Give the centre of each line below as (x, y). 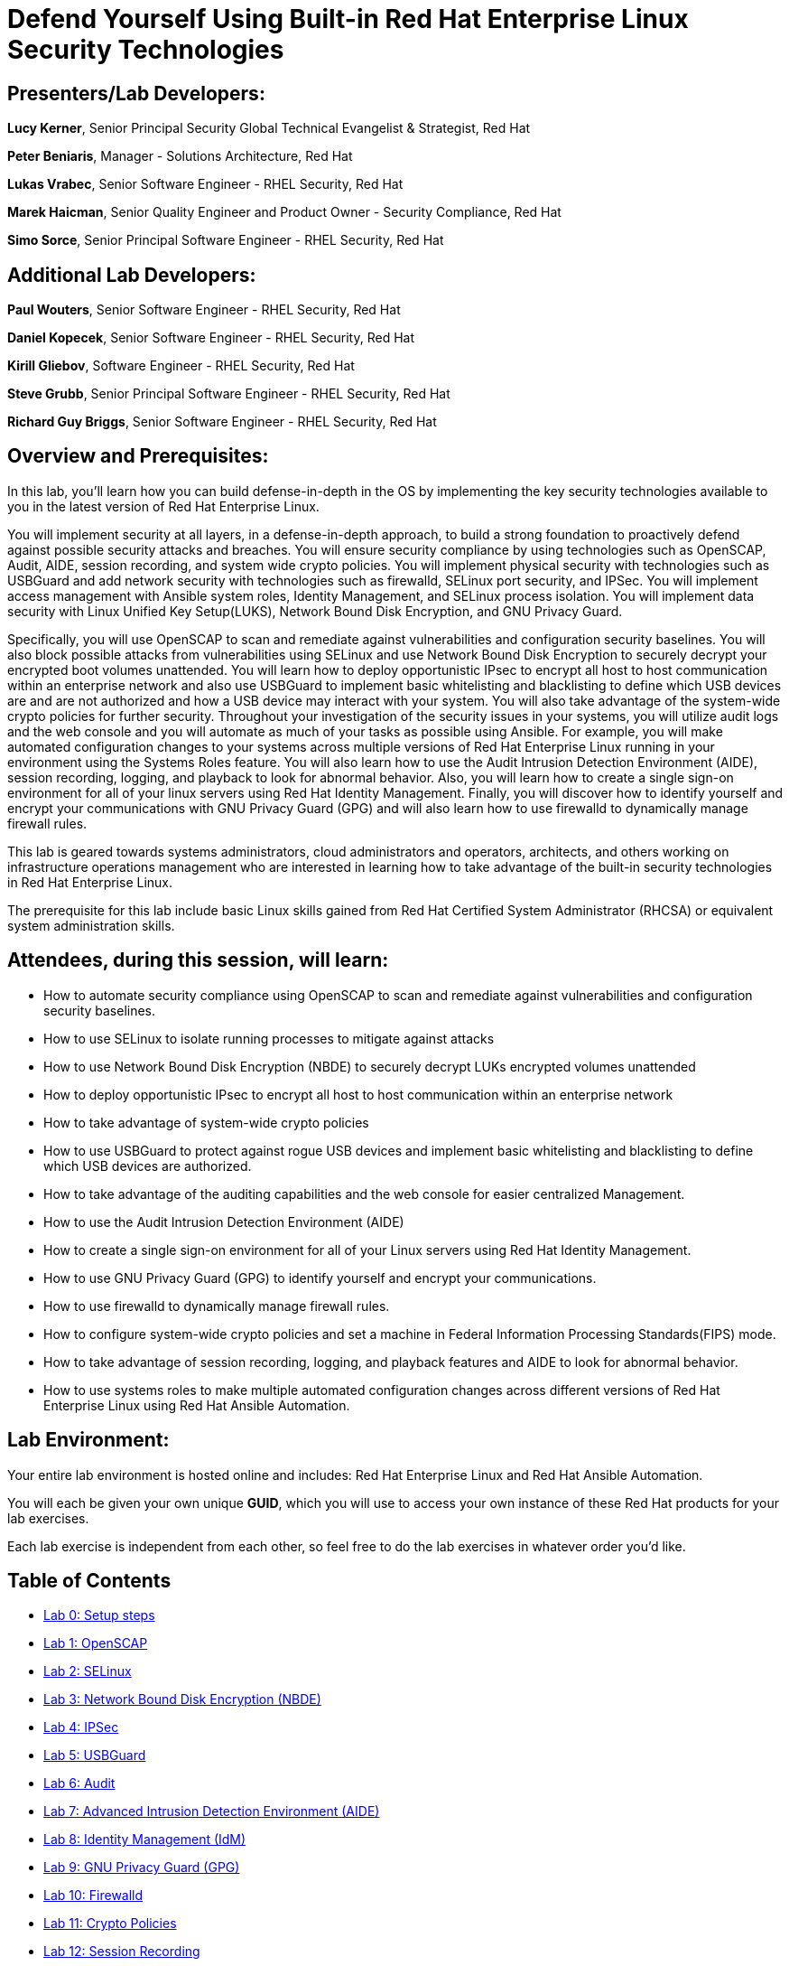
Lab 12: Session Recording (122, 1952)
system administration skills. (91, 925)
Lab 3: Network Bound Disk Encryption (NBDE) (182, 1699)
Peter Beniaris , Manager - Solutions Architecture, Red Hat (180, 156)
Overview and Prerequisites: (138, 456)
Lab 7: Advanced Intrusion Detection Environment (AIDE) (212, 1812)
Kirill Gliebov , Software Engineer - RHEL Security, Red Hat (181, 366)
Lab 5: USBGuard (95, 1755)
